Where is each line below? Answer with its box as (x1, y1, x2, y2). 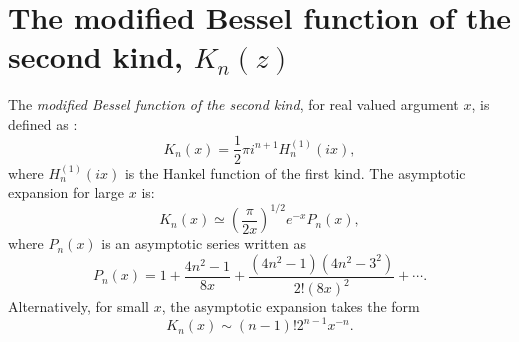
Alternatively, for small (8, 296, 149, 317)
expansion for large (8, 182, 125, 203)
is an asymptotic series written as (101, 233, 306, 254)
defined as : (8, 113, 78, 134)
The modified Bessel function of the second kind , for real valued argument (8, 94, 459, 115)
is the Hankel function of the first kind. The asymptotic (124, 162, 466, 183)
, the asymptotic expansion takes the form (161, 296, 420, 317)
